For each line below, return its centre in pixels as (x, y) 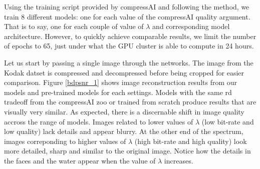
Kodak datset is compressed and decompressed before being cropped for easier (124, 72)
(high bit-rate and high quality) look (191, 141)
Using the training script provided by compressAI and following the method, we (127, 6)
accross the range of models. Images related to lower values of (99, 121)
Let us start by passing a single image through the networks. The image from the (129, 62)
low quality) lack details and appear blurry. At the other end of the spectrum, (124, 131)
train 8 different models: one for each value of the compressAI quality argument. (127, 16)
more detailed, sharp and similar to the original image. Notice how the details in (127, 151)
